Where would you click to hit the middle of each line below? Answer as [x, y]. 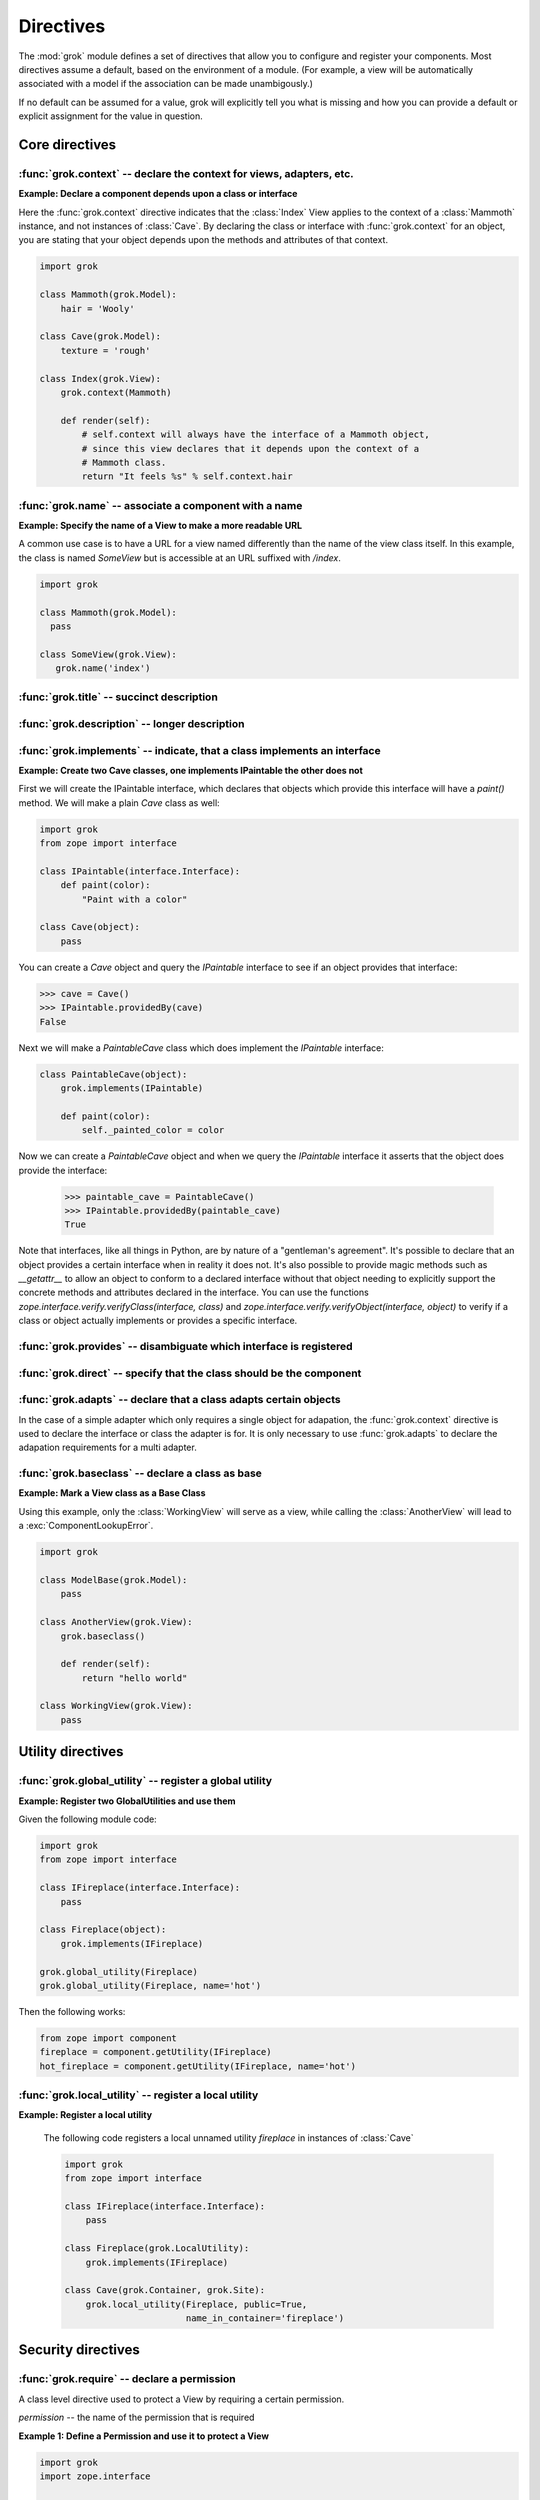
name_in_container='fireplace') [265, 2318]
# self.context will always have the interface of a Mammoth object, [255, 434]
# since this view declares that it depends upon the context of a [250, 448]
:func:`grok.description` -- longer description [131, 724]
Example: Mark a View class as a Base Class [112, 1493]
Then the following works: [72, 2011]
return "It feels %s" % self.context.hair [187, 476]
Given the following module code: [87, 1819]
